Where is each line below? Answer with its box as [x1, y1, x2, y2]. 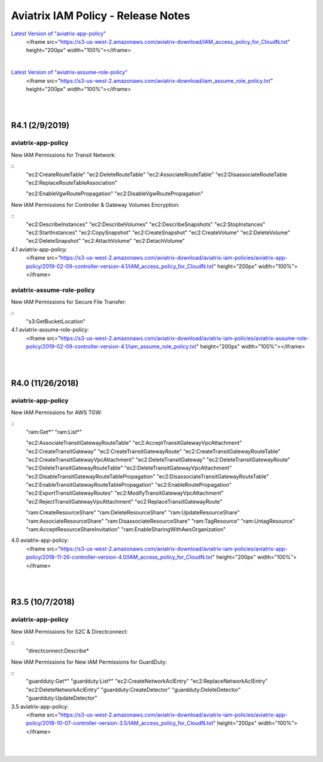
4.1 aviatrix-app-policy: [11, 246, 68, 253]
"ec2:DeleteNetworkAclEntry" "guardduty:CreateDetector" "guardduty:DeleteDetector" [26, 686, 241, 693]
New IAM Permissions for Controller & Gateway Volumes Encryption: [11, 201, 180, 208]
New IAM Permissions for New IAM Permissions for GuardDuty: [11, 658, 167, 665]
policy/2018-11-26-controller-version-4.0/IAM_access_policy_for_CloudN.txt [26, 553, 213, 561]
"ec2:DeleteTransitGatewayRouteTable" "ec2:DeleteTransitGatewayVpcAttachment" [26, 465, 232, 472]
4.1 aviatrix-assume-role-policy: [11, 326, 89, 333]
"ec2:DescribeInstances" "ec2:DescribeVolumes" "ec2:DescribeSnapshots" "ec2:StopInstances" [26, 221, 266, 228]
